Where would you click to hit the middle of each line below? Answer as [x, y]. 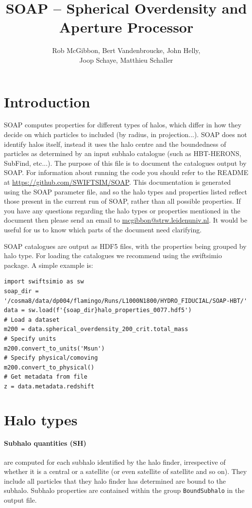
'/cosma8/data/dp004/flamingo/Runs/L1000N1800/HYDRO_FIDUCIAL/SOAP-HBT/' [126, 301]
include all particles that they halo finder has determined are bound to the [115, 481]
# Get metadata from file [46, 377]
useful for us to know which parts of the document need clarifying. [103, 229]
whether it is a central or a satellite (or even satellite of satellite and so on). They [126, 471]
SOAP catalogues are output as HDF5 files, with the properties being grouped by [125, 246]
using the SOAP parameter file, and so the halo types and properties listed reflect [126, 191]
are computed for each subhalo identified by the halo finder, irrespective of [115, 462]
